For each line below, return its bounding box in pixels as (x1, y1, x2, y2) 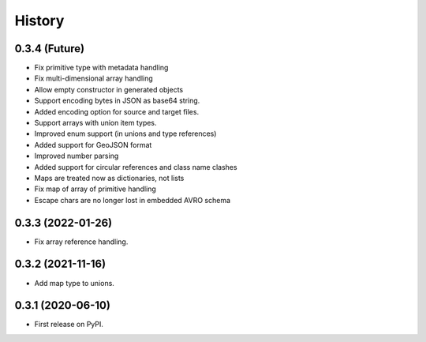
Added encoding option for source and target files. (34, 107, 200, 116)
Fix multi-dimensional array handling (34, 73, 153, 83)
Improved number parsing (34, 151, 119, 161)
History (14, 12, 65, 29)
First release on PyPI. (34, 320, 104, 329)
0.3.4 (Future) (14, 42, 85, 55)
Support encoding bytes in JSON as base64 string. (34, 96, 200, 106)
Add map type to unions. (34, 278, 114, 288)
